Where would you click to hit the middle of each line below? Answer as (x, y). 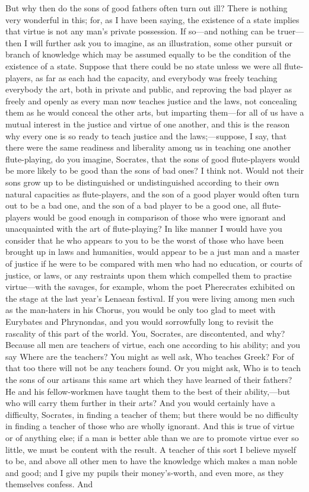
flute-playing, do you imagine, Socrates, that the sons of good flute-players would (153, 159)
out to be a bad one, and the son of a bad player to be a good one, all (133, 205)
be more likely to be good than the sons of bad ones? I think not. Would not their (155, 170)
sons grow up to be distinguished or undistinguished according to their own (142, 182)
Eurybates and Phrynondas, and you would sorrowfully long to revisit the (139, 322)
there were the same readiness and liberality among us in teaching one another (148, 147)
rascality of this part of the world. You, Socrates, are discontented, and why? (145, 333)
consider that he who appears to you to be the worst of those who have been (145, 240)
